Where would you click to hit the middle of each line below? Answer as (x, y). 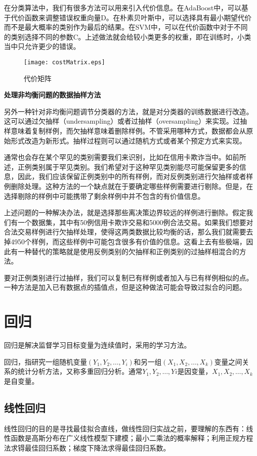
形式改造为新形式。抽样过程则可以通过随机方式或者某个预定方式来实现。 (128, 140)
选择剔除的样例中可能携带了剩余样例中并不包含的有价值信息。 (104, 196)
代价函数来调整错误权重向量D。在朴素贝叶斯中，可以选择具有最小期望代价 (131, 17)
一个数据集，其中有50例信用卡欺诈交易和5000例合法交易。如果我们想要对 (135, 222)
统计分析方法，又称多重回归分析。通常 (80, 371)
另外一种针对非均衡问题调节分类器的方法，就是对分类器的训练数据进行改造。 (128, 111)
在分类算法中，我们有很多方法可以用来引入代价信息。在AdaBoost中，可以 (123, 7)
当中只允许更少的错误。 (42, 46)
